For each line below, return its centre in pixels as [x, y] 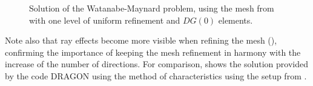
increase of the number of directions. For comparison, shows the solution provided [157, 64]
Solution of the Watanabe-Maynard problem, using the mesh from [152, 8]
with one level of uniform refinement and [105, 20]
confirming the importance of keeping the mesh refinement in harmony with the [153, 52]
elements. [236, 20]
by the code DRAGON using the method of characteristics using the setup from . [156, 75]
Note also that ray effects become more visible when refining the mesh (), [141, 40]
